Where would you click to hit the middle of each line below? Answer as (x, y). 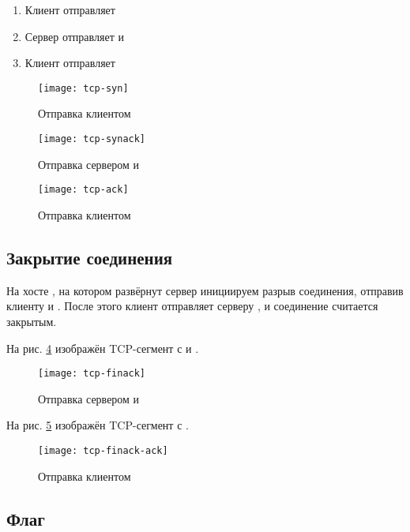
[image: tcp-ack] (83, 190)
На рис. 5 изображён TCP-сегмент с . (98, 425)
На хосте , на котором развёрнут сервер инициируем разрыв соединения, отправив (205, 290)
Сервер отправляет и (74, 36)
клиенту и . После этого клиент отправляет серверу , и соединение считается (192, 306)
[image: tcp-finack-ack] (103, 450)
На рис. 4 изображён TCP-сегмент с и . (103, 348)
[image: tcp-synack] (92, 139)
